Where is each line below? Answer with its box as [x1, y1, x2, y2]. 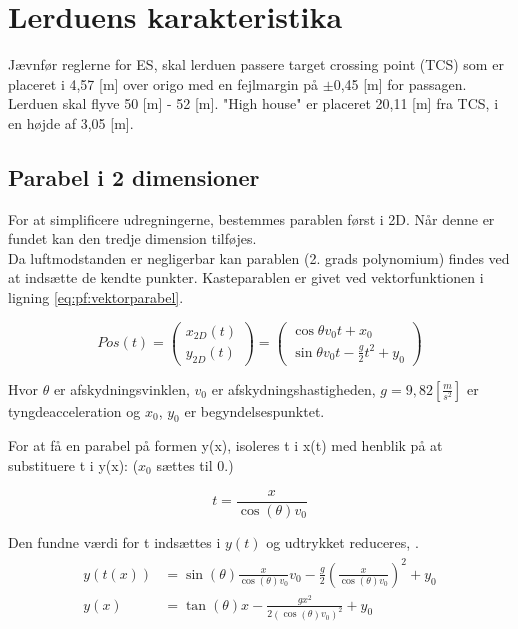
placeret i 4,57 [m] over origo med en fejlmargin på [8, 73, 319, 94]
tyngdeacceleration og [8, 400, 141, 421]
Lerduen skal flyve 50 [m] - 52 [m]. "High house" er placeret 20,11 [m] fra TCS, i [8, 93, 499, 114]
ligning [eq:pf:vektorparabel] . [8, 287, 184, 308]
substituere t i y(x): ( [8, 455, 139, 475]
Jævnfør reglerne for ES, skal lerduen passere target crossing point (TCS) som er [8, 54, 504, 75]
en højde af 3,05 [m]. [8, 112, 134, 133]
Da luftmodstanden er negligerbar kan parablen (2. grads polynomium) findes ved [8, 247, 510, 268]
